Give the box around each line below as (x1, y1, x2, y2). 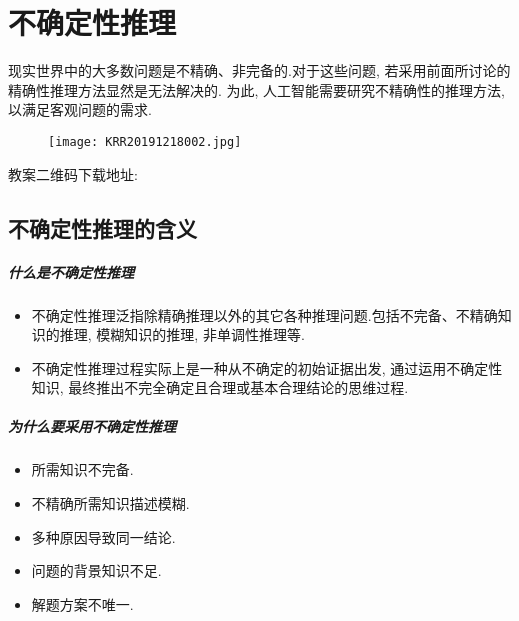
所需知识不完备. (31, 459, 134, 480)
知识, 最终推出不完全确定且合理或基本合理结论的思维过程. (31, 377, 409, 398)
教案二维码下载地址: (8, 163, 138, 184)
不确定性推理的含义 (8, 212, 197, 243)
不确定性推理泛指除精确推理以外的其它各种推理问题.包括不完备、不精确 (31, 304, 498, 325)
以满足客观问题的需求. (8, 99, 152, 120)
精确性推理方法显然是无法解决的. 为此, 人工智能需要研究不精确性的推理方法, (8, 79, 505, 100)
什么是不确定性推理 (8, 261, 134, 282)
